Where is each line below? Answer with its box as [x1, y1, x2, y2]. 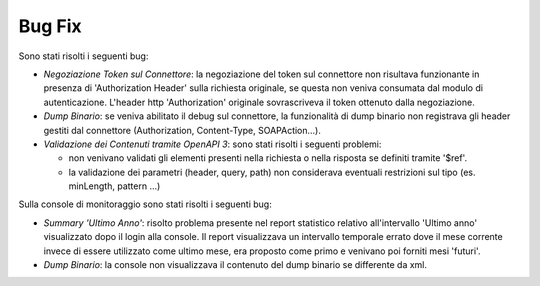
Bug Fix [18, 15, 82, 37]
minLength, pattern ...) [68, 180, 161, 192]
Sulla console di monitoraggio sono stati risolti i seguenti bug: [18, 198, 272, 210]
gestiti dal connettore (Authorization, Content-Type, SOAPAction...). [43, 124, 322, 136]
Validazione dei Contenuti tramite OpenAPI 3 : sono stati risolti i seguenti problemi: [43, 138, 382, 150]
